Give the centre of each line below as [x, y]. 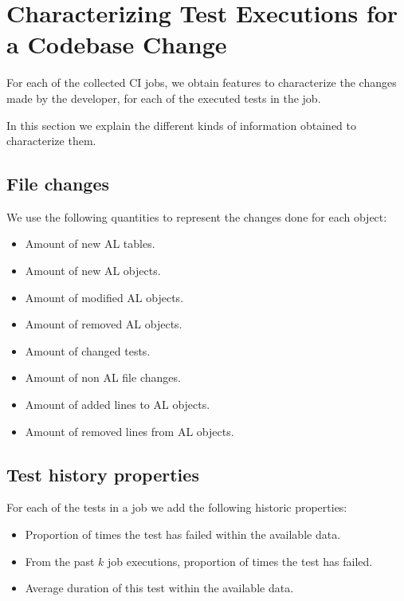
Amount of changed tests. [88, 350]
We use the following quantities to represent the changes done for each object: [197, 216]
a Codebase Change [117, 44]
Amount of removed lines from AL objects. [129, 431]
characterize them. [51, 141]
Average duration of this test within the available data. [159, 588]
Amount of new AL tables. [90, 244]
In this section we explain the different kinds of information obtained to [181, 125]
